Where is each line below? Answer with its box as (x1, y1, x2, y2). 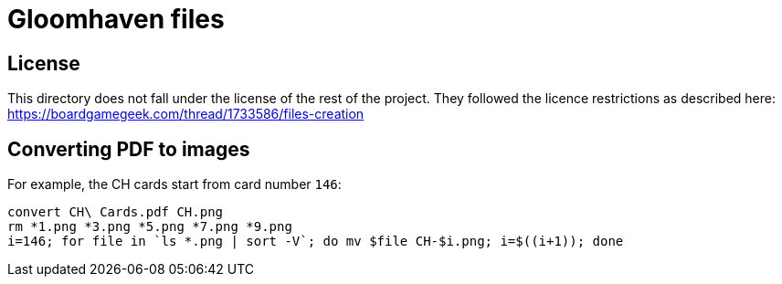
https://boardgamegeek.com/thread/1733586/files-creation (7, 106, 365, 122)
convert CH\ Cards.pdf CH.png (7, 205, 224, 220)
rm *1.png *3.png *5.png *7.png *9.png (7, 219, 292, 235)
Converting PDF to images (7, 137, 250, 161)
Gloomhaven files (7, 4, 225, 35)
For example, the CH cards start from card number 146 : (7, 176, 342, 193)
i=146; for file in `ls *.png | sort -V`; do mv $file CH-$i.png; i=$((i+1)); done (7, 234, 624, 249)
